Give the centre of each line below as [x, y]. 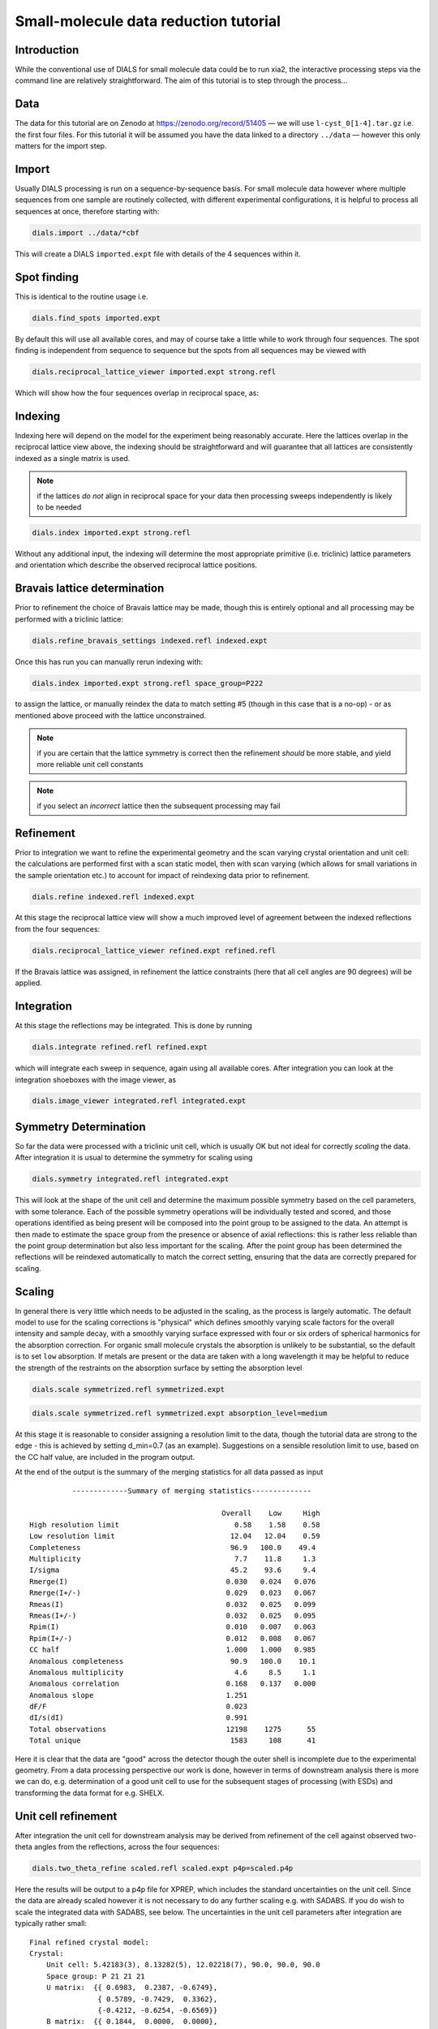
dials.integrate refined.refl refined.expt [120, 1047]
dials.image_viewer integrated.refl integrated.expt [139, 1101]
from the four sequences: [58, 928]
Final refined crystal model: [90, 1942]
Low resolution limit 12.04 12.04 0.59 [175, 1536]
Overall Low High [271, 1513]
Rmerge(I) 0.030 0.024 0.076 [173, 1581]
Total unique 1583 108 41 [173, 1740]
